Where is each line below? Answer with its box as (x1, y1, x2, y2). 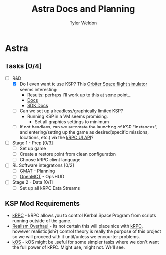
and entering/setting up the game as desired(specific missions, (19, 129, 149, 135)
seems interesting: (19, 86, 58, 92)
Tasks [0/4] (5, 62, 42, 70)
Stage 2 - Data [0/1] (12, 179, 53, 185)
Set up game (19, 145, 46, 152)
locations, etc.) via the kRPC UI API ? (19, 135, 94, 140)
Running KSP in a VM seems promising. (27, 113, 108, 119)
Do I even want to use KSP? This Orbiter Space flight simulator (19, 81, 148, 87)
